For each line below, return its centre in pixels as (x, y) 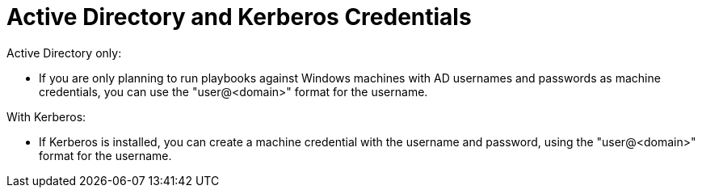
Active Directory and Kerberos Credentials (239, 17)
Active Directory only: (64, 53)
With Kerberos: (46, 116)
